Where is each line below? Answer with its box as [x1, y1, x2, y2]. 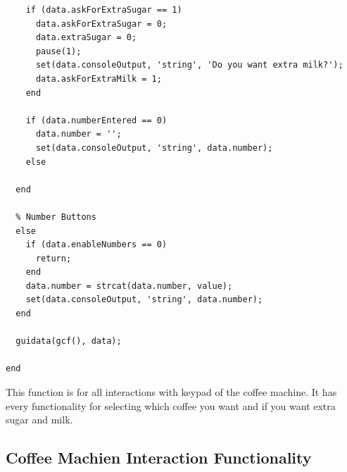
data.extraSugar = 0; [35, 32, 137, 43]
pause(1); [35, 46, 82, 56]
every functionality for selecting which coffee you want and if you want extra [6, 398, 336, 413]
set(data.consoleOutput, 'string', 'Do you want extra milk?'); [35, 60, 343, 70]
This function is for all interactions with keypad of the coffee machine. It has [6, 385, 337, 399]
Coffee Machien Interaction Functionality [6, 447, 312, 468]
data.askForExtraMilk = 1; [35, 73, 162, 84]
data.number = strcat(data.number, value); [25, 280, 233, 291]
